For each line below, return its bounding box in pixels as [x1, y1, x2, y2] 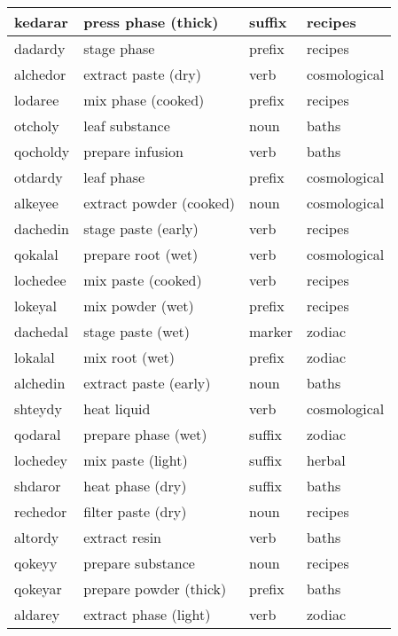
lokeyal [14, 295, 58, 316]
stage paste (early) [83, 218, 199, 239]
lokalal [14, 347, 55, 367]
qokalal [14, 244, 59, 264]
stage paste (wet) [83, 321, 190, 342]
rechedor [14, 501, 67, 522]
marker [249, 321, 293, 342]
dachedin [14, 218, 69, 239]
